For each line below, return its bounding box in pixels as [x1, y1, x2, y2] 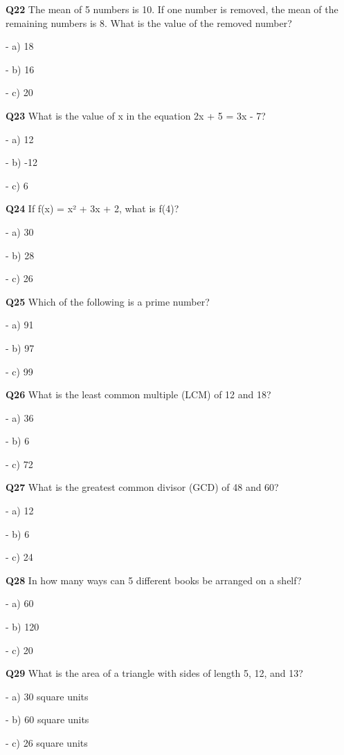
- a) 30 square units [6, 689, 89, 703]
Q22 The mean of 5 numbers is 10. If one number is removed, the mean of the [6, 2, 338, 16]
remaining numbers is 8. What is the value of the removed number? [6, 15, 292, 30]
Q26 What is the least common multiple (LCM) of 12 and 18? [6, 387, 271, 402]
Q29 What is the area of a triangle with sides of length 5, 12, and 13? [6, 666, 303, 680]
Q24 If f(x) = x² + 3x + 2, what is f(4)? [6, 201, 179, 216]
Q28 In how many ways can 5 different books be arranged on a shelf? [6, 572, 302, 587]
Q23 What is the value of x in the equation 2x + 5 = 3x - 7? [6, 108, 266, 122]
